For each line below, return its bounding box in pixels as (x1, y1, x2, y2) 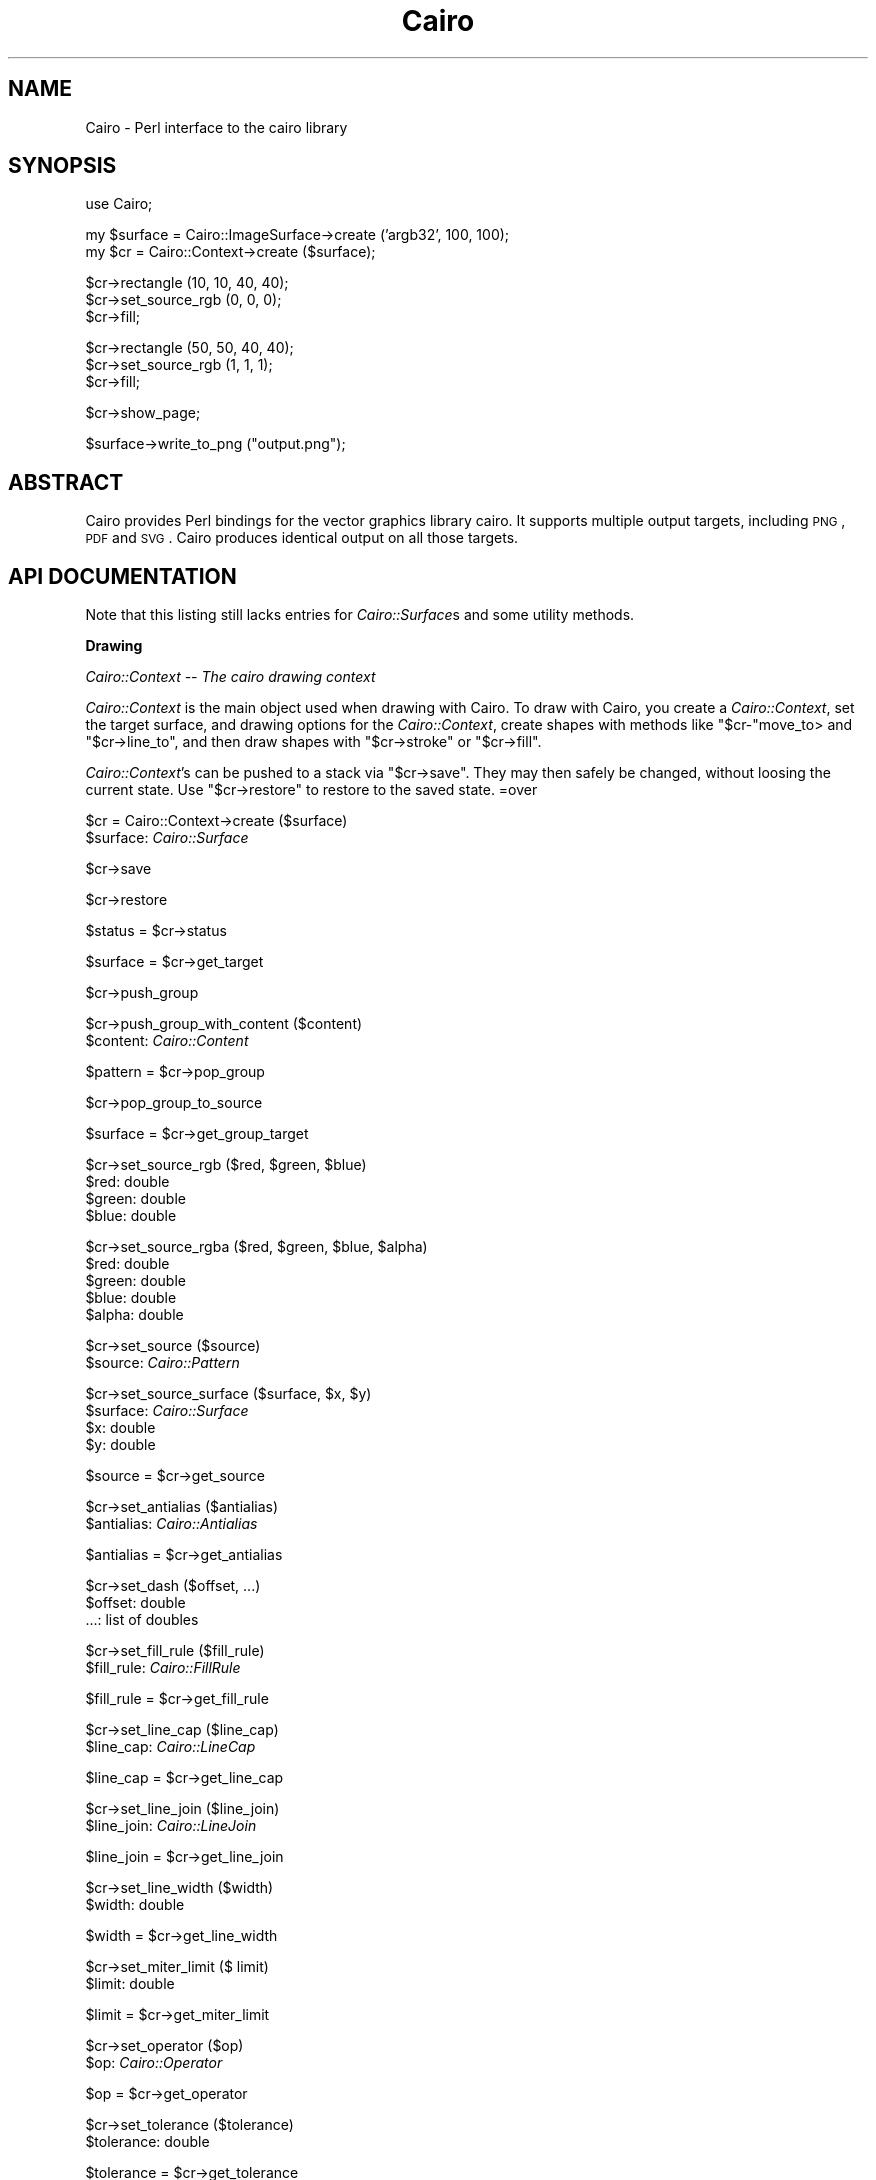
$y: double (85, 1436, 156, 1454)
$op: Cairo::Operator (85, 2054, 223, 2072)
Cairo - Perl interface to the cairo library (85, 118, 348, 136)
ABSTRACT (8, 469, 124, 495)
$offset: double (85, 1594, 186, 1612)
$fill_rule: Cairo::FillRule (85, 1659, 241, 1677)
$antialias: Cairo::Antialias (85, 1515, 258, 1533)
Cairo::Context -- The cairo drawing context (85, 668, 376, 686)
